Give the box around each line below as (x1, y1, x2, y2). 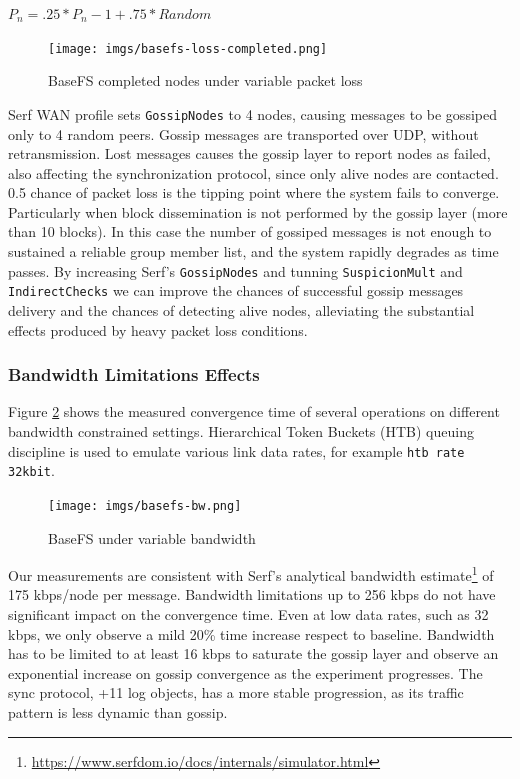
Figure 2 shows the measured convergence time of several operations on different (8, 401, 500, 422)
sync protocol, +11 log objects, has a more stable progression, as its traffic (8, 682, 464, 703)
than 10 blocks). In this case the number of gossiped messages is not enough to (8, 221, 492, 242)
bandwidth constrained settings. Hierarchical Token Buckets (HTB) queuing (8, 420, 474, 441)
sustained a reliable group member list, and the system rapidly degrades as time (8, 241, 499, 262)
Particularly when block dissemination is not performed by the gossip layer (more (8, 201, 508, 222)
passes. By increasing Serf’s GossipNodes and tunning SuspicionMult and (8, 260, 463, 281)
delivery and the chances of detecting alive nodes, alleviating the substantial (8, 299, 475, 320)
